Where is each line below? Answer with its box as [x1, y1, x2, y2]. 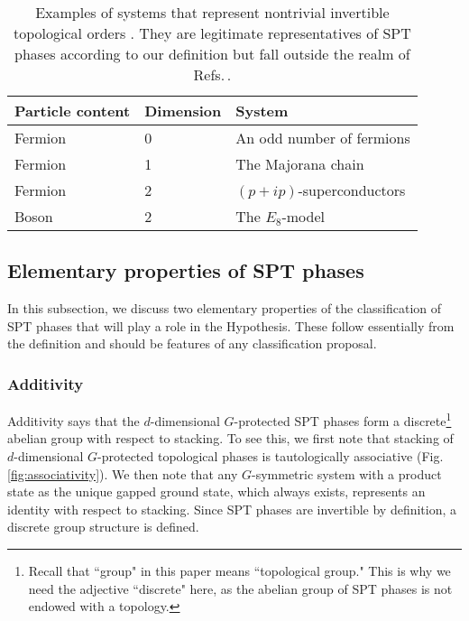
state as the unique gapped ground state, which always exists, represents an [7, 482, 426, 501]
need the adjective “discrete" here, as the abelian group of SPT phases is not [28, 579, 453, 598]
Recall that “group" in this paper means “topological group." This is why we [28, 561, 451, 580]
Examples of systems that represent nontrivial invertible [35, 2, 390, 23]
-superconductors [298, 180, 406, 200]
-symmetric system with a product [251, 464, 442, 483]
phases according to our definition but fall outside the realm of [14, 43, 410, 64]
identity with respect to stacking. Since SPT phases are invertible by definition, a [7, 499, 457, 518]
